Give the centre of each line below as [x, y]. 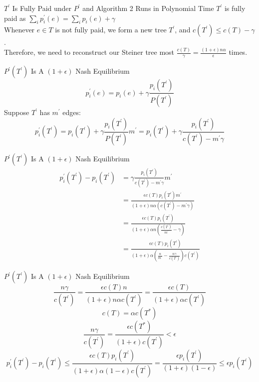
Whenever [19, 30]
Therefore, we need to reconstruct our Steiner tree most [89, 52]
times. [238, 52]
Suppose [17, 112]
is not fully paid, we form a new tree [111, 30]
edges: [72, 112]
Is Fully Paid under [42, 8]
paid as [15, 18]
